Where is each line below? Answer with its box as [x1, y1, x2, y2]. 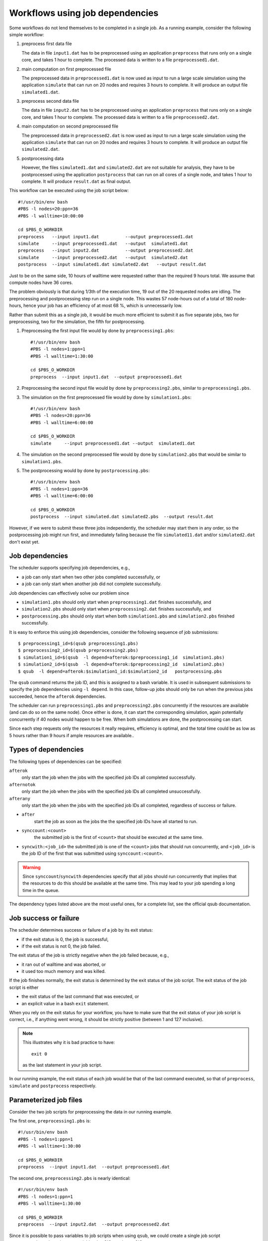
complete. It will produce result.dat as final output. [21, 178, 132, 184]
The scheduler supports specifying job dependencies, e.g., [9, 565, 130, 571]
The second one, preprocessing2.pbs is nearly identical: [9, 1175, 131, 1181]
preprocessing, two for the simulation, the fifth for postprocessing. [9, 319, 145, 325]
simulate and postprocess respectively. [9, 1083, 97, 1089]
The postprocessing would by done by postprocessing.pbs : [21, 468, 150, 474]
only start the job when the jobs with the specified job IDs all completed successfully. [21, 774, 196, 780]
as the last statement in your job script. [22, 1062, 102, 1068]
